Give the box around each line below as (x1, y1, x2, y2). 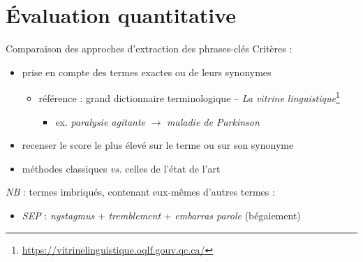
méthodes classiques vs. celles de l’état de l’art (22, 161, 221, 175)
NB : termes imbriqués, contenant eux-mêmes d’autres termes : (6, 184, 275, 199)
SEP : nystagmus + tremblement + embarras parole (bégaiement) (22, 208, 301, 222)
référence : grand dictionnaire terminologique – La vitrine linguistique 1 (38, 89, 340, 105)
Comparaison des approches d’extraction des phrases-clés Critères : (6, 41, 292, 56)
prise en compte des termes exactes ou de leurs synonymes (22, 64, 272, 79)
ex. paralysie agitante (55, 114, 146, 129)
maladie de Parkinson (167, 114, 260, 129)
